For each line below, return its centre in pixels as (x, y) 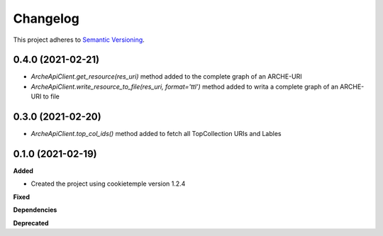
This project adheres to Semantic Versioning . (79, 40)
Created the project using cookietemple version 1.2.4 (108, 184)
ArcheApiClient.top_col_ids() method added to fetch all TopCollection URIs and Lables (156, 134)
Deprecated (31, 223)
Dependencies (35, 210)
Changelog (46, 18)
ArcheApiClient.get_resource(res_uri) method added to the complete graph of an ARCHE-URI (167, 77)
